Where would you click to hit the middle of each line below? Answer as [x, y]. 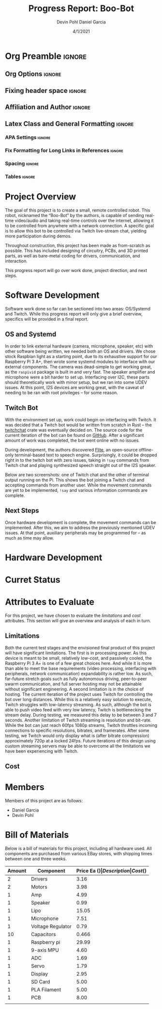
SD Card [41, 982]
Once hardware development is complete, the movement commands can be [81, 522]
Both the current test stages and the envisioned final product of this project [80, 648]
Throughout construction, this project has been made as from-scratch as [78, 246]
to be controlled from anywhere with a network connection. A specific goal [80, 226]
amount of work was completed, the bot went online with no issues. [73, 440]
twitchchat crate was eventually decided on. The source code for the [74, 430]
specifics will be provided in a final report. [47, 319]
